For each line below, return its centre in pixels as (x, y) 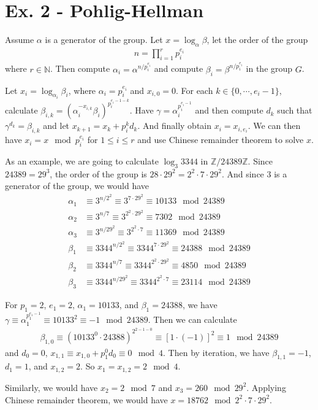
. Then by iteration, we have (216, 352)
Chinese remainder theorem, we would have (86, 399)
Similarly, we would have (51, 387)
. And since (243, 173)
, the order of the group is (98, 173)
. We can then (274, 126)
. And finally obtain (175, 126)
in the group (269, 68)
